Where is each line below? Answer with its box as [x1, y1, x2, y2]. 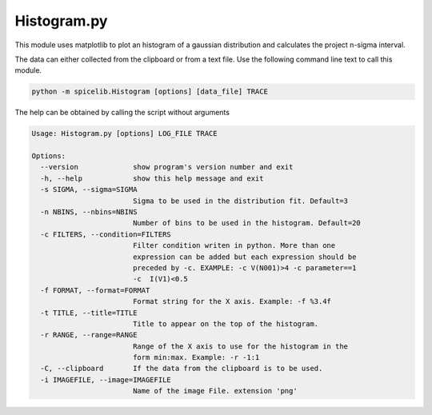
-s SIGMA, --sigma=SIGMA [40, 185, 138, 194]
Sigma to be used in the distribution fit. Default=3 [132, 196, 348, 206]
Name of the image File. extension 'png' [132, 386, 298, 396]
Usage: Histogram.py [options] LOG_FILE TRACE [31, 129, 218, 138]
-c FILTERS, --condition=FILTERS [40, 229, 171, 239]
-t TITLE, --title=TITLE [40, 308, 138, 317]
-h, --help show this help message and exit [40, 174, 264, 183]
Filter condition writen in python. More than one [132, 241, 336, 250]
